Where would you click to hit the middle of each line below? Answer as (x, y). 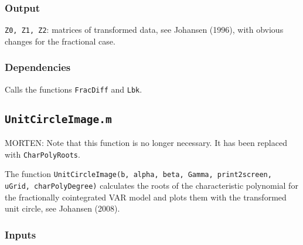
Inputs (21, 234)
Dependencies (38, 67)
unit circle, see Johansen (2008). (62, 208)
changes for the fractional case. (60, 41)
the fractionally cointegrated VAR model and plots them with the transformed (146, 197)
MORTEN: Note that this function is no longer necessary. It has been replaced (146, 143)
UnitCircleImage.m (58, 119)
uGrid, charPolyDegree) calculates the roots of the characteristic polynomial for (151, 186)
